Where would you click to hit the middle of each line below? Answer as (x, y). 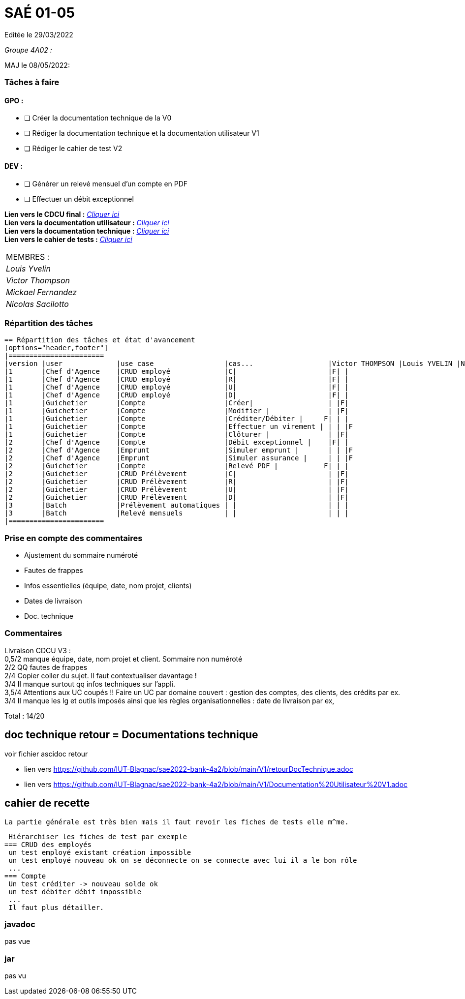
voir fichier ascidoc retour (46, 754)
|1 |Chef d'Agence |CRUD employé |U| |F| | (177, 387)
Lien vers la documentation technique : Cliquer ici (87, 231)
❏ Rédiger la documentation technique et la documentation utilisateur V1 (142, 133)
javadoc (20, 924)
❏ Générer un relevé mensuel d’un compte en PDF (106, 183)
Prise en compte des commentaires (74, 538)
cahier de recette (47, 803)
